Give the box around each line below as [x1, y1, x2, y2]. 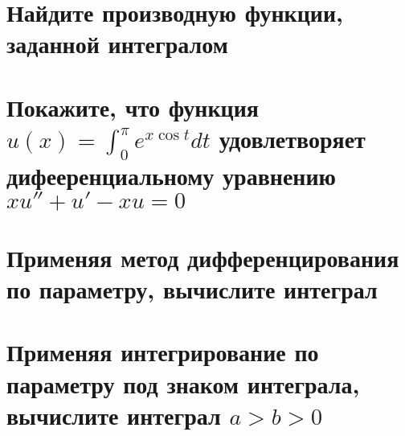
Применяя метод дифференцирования [6, 241, 399, 274]
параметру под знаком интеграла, [6, 367, 360, 400]
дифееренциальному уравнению [6, 158, 336, 191]
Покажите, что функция [6, 90, 260, 123]
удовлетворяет [219, 121, 366, 154]
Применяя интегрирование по [6, 335, 319, 368]
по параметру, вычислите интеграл [6, 273, 378, 306]
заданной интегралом [6, 27, 228, 60]
